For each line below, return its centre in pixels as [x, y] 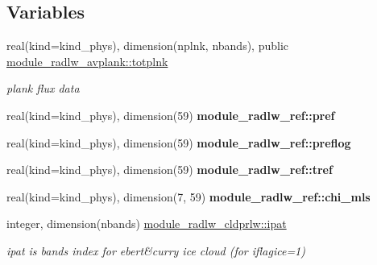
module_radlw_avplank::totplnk [87, 61]
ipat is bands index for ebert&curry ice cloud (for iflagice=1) [156, 250]
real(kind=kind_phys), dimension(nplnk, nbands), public [147, 46]
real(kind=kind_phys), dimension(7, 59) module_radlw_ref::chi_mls [188, 196]
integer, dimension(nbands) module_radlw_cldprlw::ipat [147, 224]
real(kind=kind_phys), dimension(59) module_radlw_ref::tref [170, 170]
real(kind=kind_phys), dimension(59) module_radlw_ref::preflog [179, 142]
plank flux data [43, 88]
